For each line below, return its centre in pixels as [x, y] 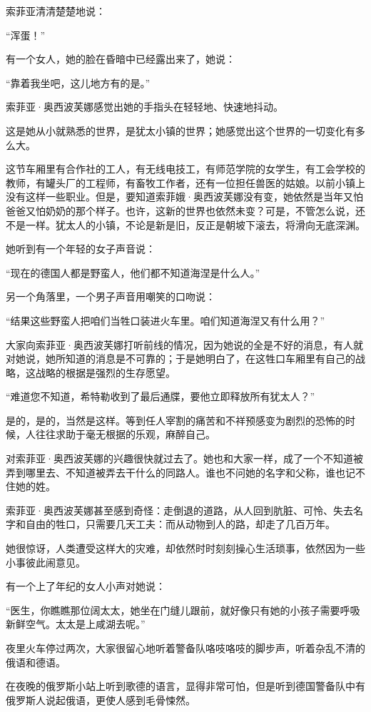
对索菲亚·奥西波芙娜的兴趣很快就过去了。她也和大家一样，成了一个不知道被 [184, 458]
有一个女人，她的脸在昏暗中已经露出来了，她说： [121, 59]
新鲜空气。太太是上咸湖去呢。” [76, 624]
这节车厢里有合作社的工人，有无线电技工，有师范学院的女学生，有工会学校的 [185, 169]
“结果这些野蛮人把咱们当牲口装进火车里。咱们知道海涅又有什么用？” [166, 320]
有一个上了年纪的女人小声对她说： [86, 586]
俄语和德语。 [36, 662]
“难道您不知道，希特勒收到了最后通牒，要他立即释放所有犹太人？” [161, 396]
